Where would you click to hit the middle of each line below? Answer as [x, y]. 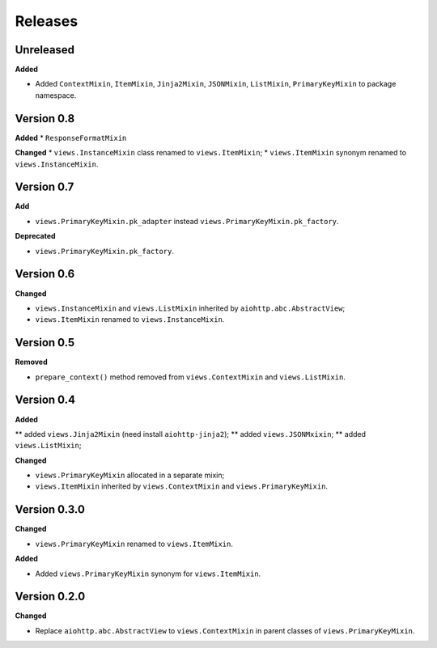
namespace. [56, 95]
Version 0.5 [45, 343]
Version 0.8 [45, 119]
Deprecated [35, 236]
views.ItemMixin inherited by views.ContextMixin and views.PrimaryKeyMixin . [181, 486]
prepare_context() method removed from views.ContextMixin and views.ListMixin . [190, 377]
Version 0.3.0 [50, 510]
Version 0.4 [45, 400]
